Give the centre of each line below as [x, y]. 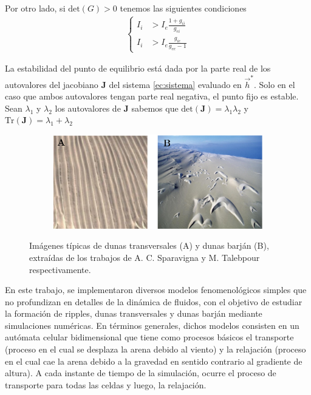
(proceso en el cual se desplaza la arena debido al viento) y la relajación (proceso [155, 349]
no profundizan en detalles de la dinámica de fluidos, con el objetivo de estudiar [154, 301]
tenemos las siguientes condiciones [183, 8]
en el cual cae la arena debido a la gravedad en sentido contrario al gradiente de [154, 361]
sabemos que [155, 108]
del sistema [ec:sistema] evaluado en [175, 84]
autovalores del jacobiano [52, 84]
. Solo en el [274, 84]
